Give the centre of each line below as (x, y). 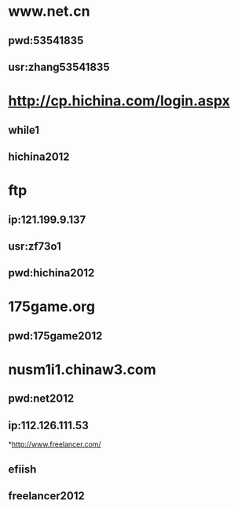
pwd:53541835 (46, 41)
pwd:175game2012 (55, 336)
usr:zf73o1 (35, 246)
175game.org (52, 307)
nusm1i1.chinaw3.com (82, 370)
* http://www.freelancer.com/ (55, 444)
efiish (22, 469)
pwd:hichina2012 (51, 273)
